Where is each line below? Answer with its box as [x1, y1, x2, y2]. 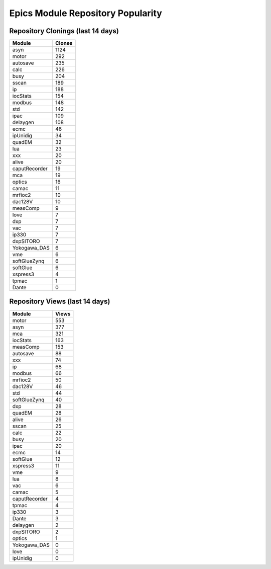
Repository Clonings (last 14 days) [9, 27, 119, 35]
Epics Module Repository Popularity [9, 8, 163, 19]
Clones [55, 40, 73, 47]
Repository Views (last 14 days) [9, 297, 110, 306]
